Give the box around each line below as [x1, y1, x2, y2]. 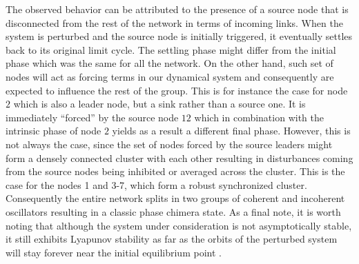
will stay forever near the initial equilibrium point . [6, 245, 222, 259]
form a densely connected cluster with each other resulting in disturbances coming [6, 150, 353, 165]
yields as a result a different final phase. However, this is [112, 123, 351, 138]
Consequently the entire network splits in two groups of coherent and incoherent [6, 191, 345, 205]
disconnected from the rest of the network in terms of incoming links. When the [6, 15, 343, 30]
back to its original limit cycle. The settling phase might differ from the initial [6, 42, 336, 57]
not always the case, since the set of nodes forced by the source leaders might [6, 136, 333, 151]
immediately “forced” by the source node [6, 110, 179, 124]
